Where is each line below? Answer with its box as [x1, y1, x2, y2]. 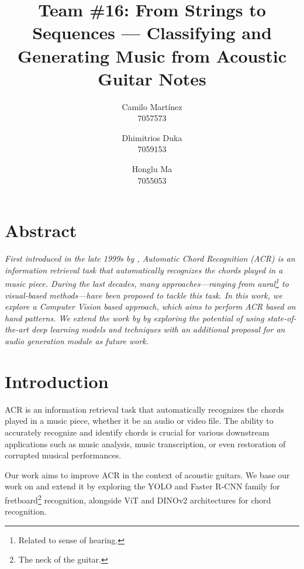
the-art [5, 323, 29, 335]
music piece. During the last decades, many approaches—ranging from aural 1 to [5, 276, 289, 290]
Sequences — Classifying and [32, 20, 272, 44]
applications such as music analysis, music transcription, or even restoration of [5, 437, 286, 450]
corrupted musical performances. [5, 449, 122, 461]
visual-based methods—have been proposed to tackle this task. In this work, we [5, 289, 282, 301]
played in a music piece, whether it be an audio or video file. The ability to [5, 414, 274, 427]
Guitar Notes [98, 66, 206, 90]
